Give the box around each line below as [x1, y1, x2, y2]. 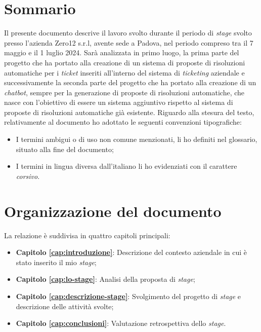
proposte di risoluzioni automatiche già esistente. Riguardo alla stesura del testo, [4, 106, 254, 117]
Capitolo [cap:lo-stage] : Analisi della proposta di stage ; [16, 274, 195, 284]
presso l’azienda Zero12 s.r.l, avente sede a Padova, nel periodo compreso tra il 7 [4, 37, 253, 48]
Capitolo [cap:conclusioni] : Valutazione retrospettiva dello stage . [16, 318, 226, 328]
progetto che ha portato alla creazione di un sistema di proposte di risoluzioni [4, 57, 245, 67]
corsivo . [16, 170, 40, 181]
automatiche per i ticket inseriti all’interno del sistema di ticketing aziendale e [4, 67, 245, 78]
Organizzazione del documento [4, 200, 222, 221]
